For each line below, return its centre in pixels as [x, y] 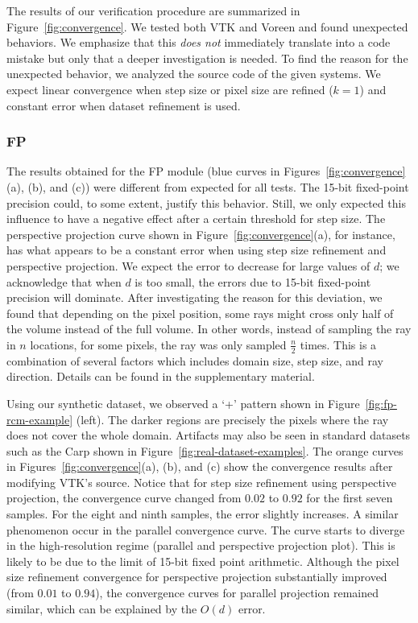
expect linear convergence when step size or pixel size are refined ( [170, 89]
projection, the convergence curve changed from [124, 498]
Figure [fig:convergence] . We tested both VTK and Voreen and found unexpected [207, 26]
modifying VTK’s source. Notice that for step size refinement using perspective [201, 482]
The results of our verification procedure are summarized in [153, 10]
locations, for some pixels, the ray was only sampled [158, 344]
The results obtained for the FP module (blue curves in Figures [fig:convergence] [206, 171]
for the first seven [350, 498]
